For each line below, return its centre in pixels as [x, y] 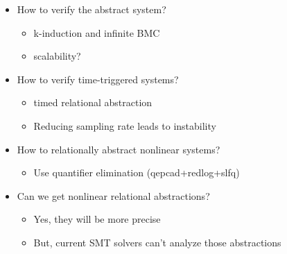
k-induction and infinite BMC [97, 32]
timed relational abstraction [93, 102]
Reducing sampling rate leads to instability [125, 125]
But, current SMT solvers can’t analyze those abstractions [157, 242]
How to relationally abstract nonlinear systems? [119, 149]
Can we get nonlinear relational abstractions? [113, 195]
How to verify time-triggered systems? [98, 79]
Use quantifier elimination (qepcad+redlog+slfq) [137, 172]
